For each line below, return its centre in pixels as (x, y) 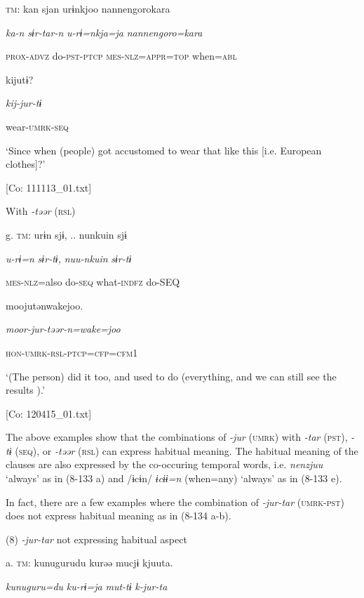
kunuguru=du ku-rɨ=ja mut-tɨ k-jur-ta (87, 586)
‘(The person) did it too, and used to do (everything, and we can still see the (171, 376)
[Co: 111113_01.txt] (49, 187)
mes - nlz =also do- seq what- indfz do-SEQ (93, 282)
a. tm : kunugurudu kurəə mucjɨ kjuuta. (89, 563)
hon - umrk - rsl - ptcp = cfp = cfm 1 (72, 352)
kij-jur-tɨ (24, 103)
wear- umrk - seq (37, 126)
